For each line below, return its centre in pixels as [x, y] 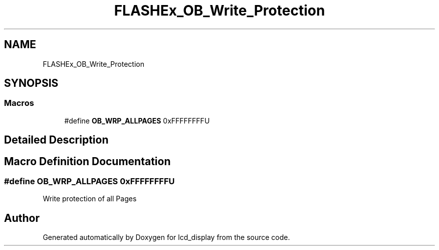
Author [22, 218]
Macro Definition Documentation [87, 161]
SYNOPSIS [31, 83]
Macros [19, 103]
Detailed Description [56, 140]
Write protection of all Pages [90, 199]
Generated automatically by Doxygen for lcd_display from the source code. [166, 237]
